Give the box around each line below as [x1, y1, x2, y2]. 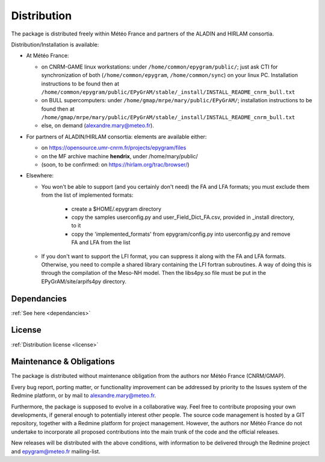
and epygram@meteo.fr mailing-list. [11, 448, 101, 455]
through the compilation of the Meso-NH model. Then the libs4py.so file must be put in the [41, 269, 266, 277]
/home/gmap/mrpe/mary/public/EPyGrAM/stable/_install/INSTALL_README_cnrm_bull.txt [41, 114, 296, 121]
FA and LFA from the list [71, 239, 131, 246]
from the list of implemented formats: [41, 191, 134, 199]
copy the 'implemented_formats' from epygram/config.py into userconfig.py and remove [71, 230, 291, 238]
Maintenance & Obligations [11, 357, 116, 367]
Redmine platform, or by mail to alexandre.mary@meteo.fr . [11, 392, 156, 399]
